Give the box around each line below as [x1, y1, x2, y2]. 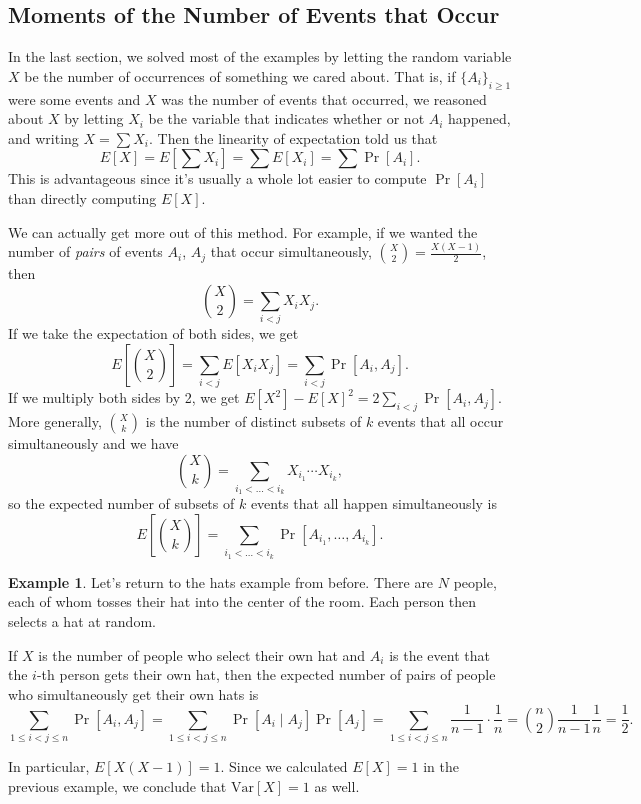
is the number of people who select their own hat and [38, 644, 366, 665]
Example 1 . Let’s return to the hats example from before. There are [8, 571, 434, 592]
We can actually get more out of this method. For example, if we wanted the [8, 221, 478, 242]
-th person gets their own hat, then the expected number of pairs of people [36, 664, 496, 685]
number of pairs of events [8, 241, 163, 262]
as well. [314, 775, 360, 796]
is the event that [389, 644, 490, 665]
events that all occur [377, 411, 504, 432]
